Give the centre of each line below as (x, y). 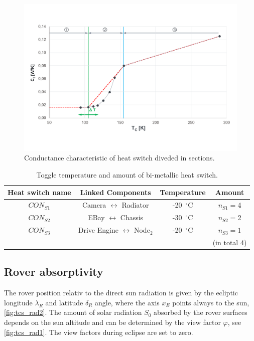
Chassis (132, 217)
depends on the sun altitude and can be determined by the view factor (112, 322)
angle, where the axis (127, 302)
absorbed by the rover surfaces (201, 312)
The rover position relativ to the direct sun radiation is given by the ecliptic (121, 293)
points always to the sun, (211, 302)
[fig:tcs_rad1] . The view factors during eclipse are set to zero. (99, 332)
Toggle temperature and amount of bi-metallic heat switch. (127, 174)
